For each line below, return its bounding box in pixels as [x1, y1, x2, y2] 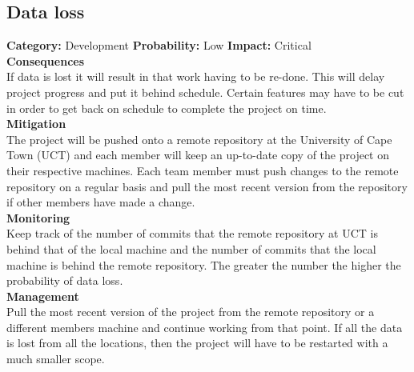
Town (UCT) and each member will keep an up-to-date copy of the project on [6, 146, 389, 163]
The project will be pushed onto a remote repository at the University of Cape [6, 130, 392, 147]
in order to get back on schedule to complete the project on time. [6, 99, 327, 116]
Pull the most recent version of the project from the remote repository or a [6, 303, 375, 320]
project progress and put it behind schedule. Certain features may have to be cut [6, 83, 404, 100]
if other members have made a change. [6, 194, 195, 210]
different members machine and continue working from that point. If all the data [6, 318, 403, 335]
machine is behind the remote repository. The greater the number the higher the [6, 256, 401, 273]
